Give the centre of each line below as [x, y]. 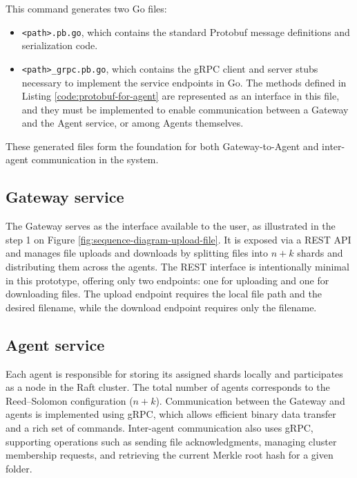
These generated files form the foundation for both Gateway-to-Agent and [162, 146]
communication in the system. [95, 159]
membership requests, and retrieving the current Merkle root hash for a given [170, 455]
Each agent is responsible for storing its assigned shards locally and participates [174, 373]
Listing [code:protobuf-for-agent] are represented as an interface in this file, [181, 96]
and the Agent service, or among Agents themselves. [133, 123]
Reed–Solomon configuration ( [69, 400]
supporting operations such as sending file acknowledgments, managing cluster [171, 441]
